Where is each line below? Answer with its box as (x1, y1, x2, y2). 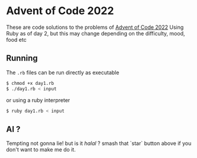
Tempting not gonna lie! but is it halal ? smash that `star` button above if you (6, 140, 192, 147)
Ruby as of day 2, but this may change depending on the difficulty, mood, (6, 29, 185, 37)
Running (6, 53, 38, 63)
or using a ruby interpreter (6, 96, 70, 104)
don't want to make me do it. (6, 146, 76, 153)
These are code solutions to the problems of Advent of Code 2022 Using (6, 24, 184, 31)
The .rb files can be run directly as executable (6, 69, 120, 76)
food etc (6, 36, 27, 43)
